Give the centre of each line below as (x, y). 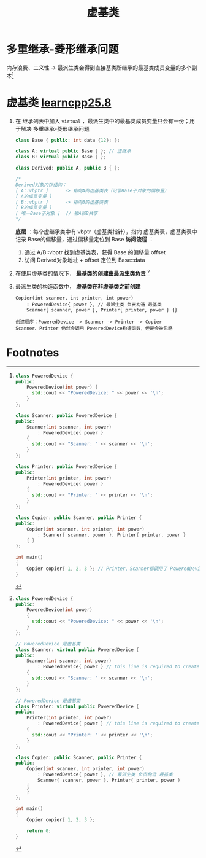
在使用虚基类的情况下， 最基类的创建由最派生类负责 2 (82, 273)
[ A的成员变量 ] (34, 196)
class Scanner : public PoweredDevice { (66, 415)
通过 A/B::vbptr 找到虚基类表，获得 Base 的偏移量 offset (95, 252)
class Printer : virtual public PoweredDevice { (77, 706)
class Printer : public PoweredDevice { (66, 466)
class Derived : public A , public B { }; (67, 168)
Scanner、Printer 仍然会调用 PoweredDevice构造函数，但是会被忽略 (94, 328)
